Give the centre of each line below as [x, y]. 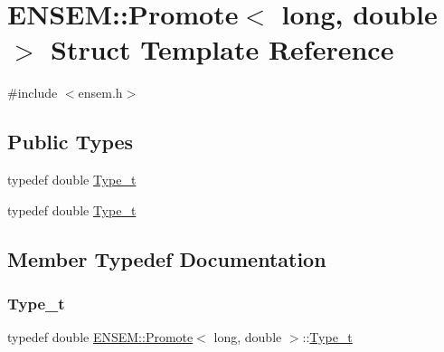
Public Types [71, 142]
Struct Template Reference [222, 49]
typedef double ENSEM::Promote [100, 337]
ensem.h [100, 93]
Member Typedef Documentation [167, 258]
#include [33, 93]
